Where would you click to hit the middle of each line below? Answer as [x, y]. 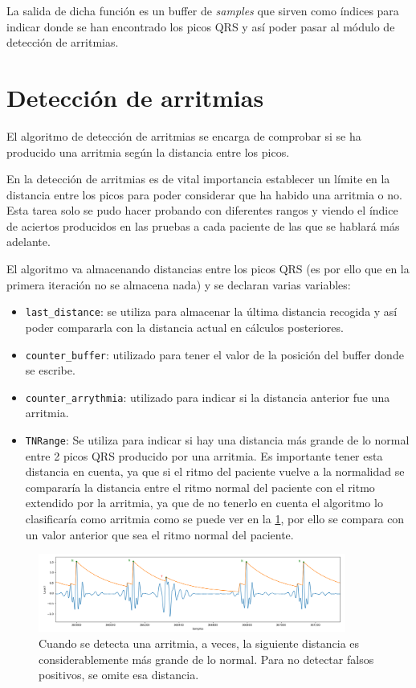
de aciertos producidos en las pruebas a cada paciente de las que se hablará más [203, 225]
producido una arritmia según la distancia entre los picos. [148, 152]
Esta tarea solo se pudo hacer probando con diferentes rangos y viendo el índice [202, 210]
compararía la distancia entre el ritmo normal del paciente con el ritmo [200, 487]
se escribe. [50, 370]
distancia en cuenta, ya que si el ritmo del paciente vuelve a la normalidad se [215, 471]
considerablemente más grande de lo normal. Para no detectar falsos [206, 659]
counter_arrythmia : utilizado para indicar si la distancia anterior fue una [208, 397]
